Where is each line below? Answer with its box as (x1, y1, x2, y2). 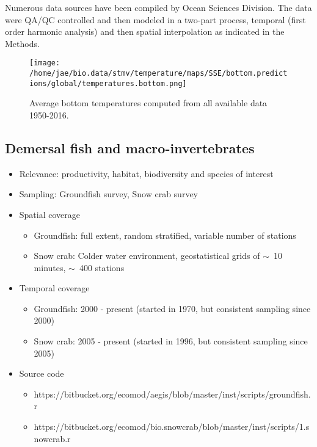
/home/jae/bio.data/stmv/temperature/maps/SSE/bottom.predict (29, 69, 288, 78)
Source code (19, 367, 64, 380)
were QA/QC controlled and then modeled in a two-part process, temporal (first (5, 13, 306, 26)
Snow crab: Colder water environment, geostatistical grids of (34, 249, 260, 262)
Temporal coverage (19, 282, 90, 294)
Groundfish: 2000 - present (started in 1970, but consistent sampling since (34, 302, 311, 314)
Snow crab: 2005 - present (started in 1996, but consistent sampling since (34, 335, 308, 347)
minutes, (34, 261, 66, 274)
